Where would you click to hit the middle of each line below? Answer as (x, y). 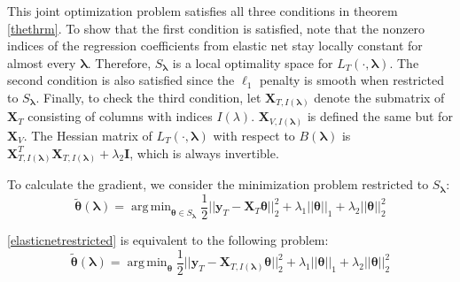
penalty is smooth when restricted (351, 80)
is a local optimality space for (253, 62)
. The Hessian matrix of (88, 135)
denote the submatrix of (379, 97)
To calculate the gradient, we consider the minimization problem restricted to (218, 184)
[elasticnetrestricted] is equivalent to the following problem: (168, 239)
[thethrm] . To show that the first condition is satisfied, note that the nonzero (216, 28)
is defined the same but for (380, 116)
